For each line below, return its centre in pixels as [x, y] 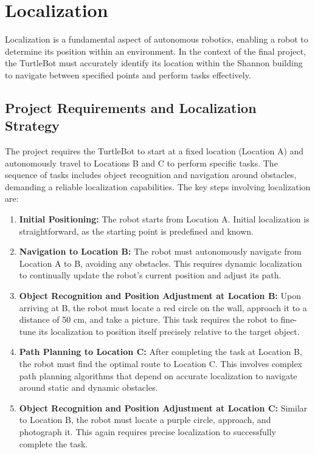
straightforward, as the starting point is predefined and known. [136, 231]
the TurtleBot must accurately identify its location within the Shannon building [154, 63]
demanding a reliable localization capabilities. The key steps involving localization [158, 186]
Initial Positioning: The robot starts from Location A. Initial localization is [164, 219]
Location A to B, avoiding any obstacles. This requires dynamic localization [161, 263]
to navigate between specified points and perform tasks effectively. [128, 74]
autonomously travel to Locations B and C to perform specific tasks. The [141, 163]
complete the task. [54, 443]
